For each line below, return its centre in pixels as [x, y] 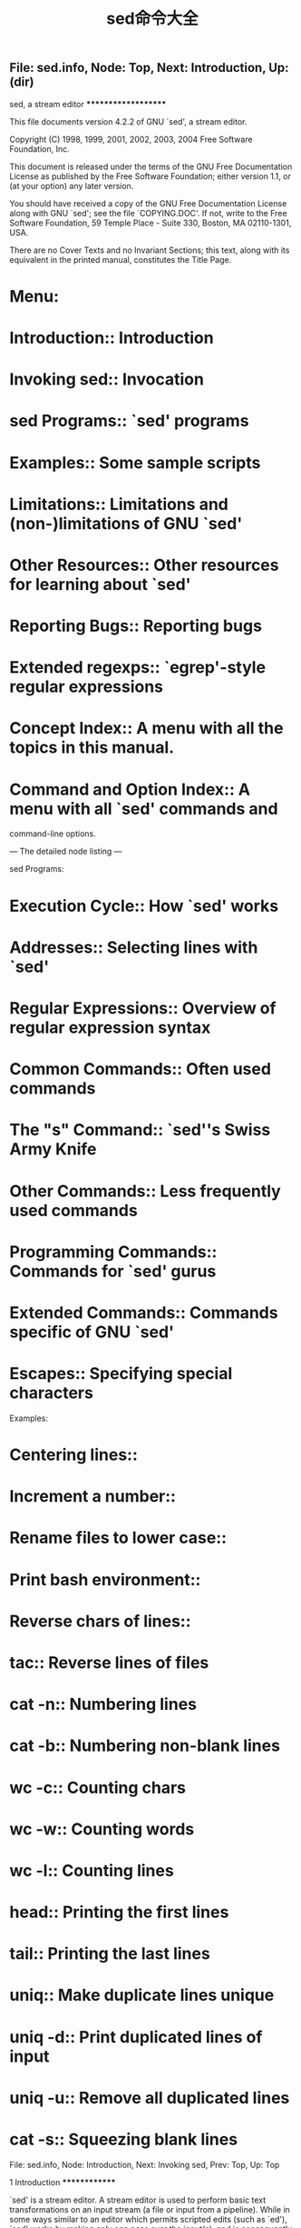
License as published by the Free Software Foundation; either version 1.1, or [150, 176]
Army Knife [53, 1149]
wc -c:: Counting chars [98, 1788]
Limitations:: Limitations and [119, 504]
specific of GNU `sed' [92, 1332]
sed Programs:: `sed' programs [129, 421]
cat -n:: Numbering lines [103, 1704]
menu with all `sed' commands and [144, 809]
